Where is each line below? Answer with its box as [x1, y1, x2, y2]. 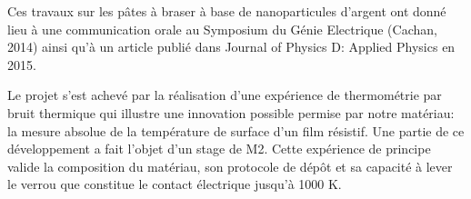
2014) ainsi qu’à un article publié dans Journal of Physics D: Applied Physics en [7, 37, 456, 56]
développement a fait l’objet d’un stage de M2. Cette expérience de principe [7, 139, 431, 158]
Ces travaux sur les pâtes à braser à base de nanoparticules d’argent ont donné [7, 2, 446, 20]
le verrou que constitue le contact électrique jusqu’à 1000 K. [7, 174, 342, 194]
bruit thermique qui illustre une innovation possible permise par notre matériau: [7, 103, 455, 122]
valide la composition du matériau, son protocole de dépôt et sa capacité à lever [7, 156, 453, 175]
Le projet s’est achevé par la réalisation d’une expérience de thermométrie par [7, 85, 442, 104]
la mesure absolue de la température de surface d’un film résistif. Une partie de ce [7, 121, 465, 140]
